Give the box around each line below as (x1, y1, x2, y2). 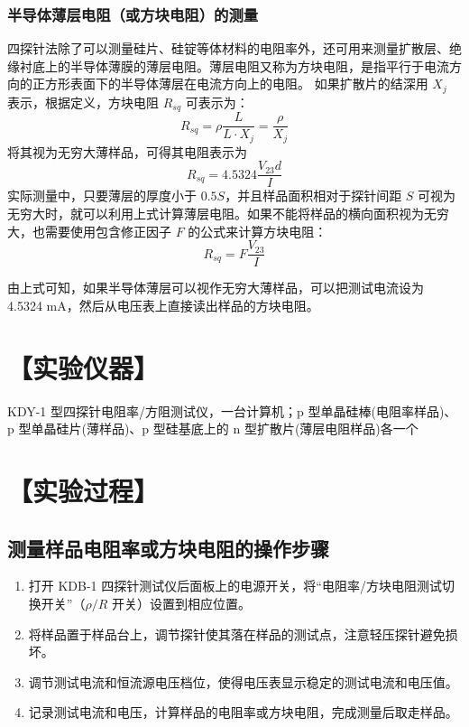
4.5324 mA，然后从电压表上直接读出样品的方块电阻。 (7, 295, 319, 314)
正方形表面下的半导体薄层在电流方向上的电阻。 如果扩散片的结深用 (32, 74, 428, 93)
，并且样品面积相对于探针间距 (225, 186, 402, 205)
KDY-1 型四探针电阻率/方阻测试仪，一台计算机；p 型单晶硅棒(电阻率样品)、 (7, 401, 457, 420)
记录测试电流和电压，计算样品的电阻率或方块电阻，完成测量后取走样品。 (28, 703, 458, 722)
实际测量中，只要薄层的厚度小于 (7, 186, 197, 205)
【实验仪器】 (7, 349, 160, 386)
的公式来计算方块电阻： (188, 221, 327, 240)
